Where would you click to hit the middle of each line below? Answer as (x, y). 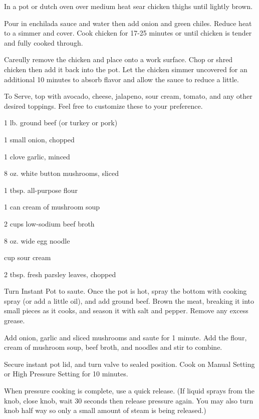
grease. (15, 321)
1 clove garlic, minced (37, 156)
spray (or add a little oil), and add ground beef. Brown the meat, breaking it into (129, 300)
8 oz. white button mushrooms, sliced (61, 173)
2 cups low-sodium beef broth (49, 223)
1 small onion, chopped (39, 139)
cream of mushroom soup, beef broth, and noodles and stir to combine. (113, 347)
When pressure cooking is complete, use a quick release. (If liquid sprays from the (129, 391)
